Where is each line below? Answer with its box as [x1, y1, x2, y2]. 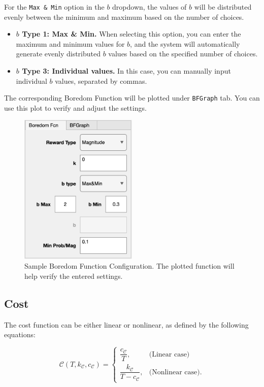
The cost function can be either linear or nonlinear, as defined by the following [4, 319, 249, 330]
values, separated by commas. [55, 75, 147, 86]
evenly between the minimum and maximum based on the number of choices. [4, 11, 244, 22]
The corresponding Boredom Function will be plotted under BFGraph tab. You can [4, 92, 260, 103]
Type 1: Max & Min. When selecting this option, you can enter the [22, 28, 241, 39]
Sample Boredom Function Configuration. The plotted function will [24, 261, 235, 271]
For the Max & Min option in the [4, 2, 105, 12]
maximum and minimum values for [16, 38, 125, 49]
